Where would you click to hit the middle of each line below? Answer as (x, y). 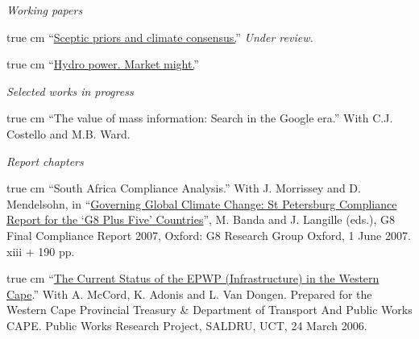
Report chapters (45, 161)
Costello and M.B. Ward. (68, 133)
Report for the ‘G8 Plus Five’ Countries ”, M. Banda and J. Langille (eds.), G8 (201, 219)
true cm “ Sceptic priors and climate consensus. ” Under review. (160, 37)
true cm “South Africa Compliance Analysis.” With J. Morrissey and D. (184, 188)
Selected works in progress (70, 91)
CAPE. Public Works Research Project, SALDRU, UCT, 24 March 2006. (187, 325)
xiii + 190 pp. (41, 251)
